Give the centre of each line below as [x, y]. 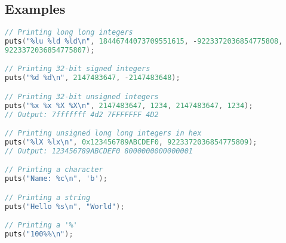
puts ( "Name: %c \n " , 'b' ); [56, 179]
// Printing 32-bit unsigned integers [82, 96]
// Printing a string [48, 197]
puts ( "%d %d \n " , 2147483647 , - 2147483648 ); [93, 78]
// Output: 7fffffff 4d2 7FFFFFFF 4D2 [82, 114]
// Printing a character [54, 170]
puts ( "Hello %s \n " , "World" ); [65, 206]
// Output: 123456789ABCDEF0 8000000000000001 [99, 151]
